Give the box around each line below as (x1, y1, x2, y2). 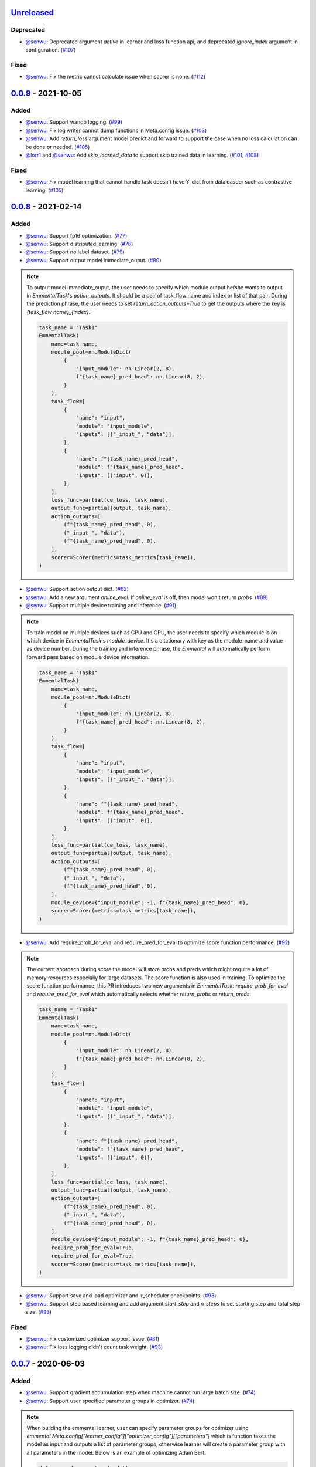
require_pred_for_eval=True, (51, 1253, 135, 1259)
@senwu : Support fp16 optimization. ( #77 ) (25, 232, 128, 239)
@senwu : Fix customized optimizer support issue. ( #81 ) (25, 1335, 160, 1342)
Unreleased (11, 8, 54, 18)
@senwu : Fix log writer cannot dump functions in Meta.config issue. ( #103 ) (25, 127, 207, 134)
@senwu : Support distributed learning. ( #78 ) (25, 241, 133, 248)
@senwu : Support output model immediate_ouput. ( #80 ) (25, 256, 162, 263)
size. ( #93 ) (25, 1309, 52, 1316)
